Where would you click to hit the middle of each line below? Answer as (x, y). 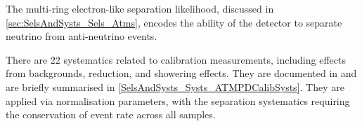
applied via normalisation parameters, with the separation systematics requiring (178, 100)
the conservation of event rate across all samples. (111, 114)
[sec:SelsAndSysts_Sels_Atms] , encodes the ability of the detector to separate (174, 22)
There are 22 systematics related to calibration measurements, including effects (176, 59)
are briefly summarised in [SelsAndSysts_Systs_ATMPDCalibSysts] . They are (175, 86)
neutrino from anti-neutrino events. (82, 36)
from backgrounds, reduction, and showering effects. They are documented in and (181, 73)
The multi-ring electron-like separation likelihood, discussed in (140, 8)
